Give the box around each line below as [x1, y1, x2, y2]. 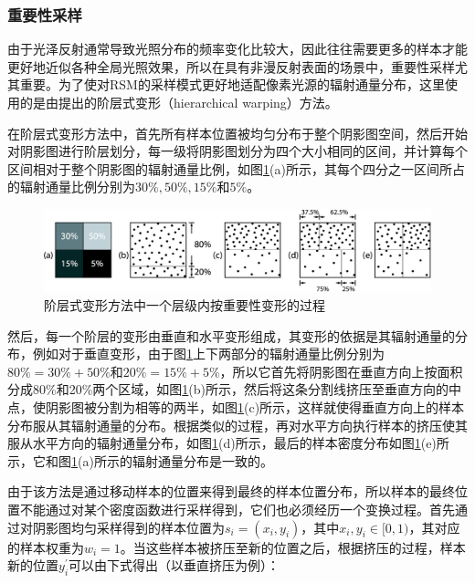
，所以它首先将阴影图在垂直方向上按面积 [219, 361, 463, 380]
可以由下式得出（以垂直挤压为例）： [69, 556, 280, 575]
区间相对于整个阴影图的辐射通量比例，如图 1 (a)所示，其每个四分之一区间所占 [7, 159, 465, 178]
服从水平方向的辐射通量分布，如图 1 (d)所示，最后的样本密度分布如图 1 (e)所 [7, 433, 449, 453]
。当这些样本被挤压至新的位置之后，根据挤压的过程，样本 [120, 537, 466, 557]
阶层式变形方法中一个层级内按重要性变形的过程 [44, 296, 325, 315]
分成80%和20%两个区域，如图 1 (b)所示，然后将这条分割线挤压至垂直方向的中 [7, 380, 462, 399]
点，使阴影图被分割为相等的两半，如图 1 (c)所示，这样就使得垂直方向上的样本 [7, 398, 465, 417]
